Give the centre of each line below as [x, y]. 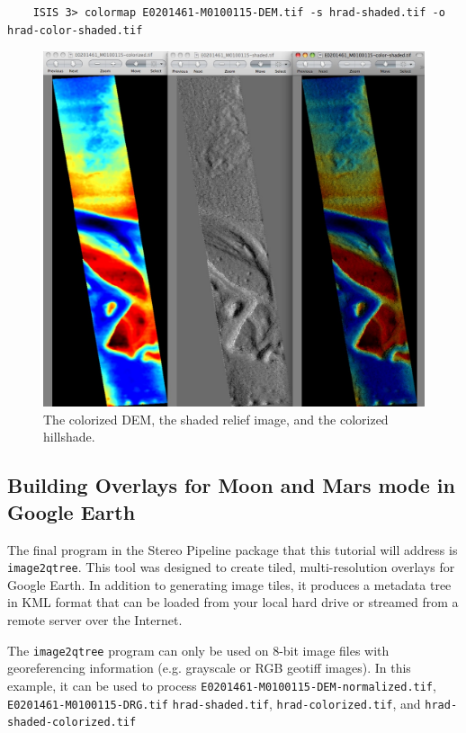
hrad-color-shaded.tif [75, 30]
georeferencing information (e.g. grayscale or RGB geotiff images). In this [209, 668]
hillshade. [69, 437]
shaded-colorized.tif [72, 723]
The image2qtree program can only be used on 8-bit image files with [198, 650]
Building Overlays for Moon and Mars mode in [231, 485]
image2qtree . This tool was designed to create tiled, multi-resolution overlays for [231, 567]
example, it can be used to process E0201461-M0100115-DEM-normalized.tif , [222, 685]
